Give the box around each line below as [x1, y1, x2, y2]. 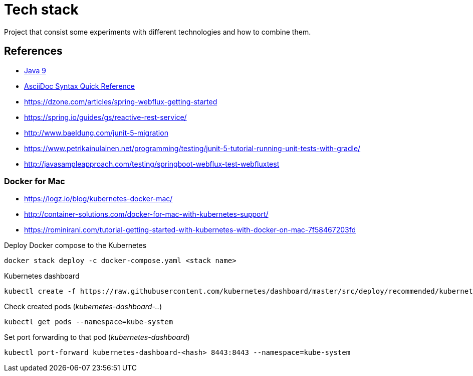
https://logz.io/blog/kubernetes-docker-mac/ [24, 194, 173, 203]
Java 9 [24, 66, 46, 75]
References [4, 45, 63, 58]
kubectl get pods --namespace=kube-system [4, 318, 173, 326]
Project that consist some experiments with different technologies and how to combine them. [4, 27, 311, 36]
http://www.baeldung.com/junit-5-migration [24, 128, 168, 137]
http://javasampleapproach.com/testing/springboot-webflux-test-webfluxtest [24, 159, 280, 168]
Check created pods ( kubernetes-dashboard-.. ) [4, 302, 162, 311]
